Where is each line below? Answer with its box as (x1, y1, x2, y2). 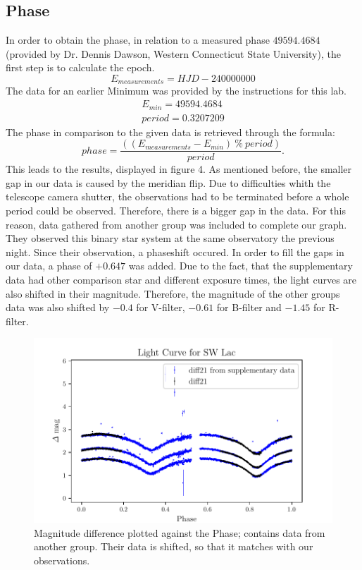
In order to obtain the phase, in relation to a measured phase (6, 32, 270, 47)
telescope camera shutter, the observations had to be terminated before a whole (6, 189, 349, 204)
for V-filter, (136, 300, 185, 315)
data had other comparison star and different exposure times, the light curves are (6, 272, 357, 286)
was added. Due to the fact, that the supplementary (128, 258, 353, 273)
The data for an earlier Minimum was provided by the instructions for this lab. (6, 83, 347, 98)
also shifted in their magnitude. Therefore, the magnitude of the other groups (6, 286, 340, 301)
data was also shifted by (6, 300, 110, 315)
